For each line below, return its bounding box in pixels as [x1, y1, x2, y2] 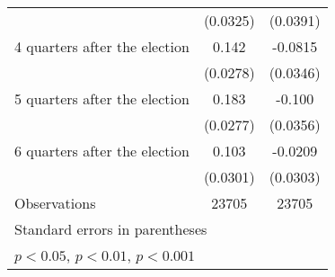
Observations [14, 192, 96, 213]
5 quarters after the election [14, 88, 190, 109]
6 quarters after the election [14, 140, 190, 161]
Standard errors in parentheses [14, 219, 207, 239]
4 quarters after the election [14, 36, 190, 57]
